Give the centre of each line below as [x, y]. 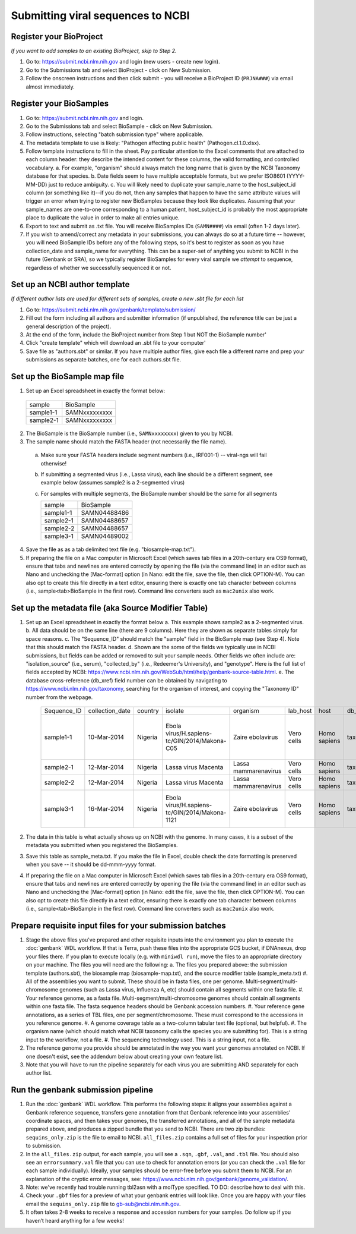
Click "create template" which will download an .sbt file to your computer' [116, 343]
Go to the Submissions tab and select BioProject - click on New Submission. [119, 70]
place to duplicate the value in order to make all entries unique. [103, 218]
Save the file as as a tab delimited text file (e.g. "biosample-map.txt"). [111, 549]
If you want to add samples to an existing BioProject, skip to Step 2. [94, 51]
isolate [174, 711]
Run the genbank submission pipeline [82, 1090]
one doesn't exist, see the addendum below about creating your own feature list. [124, 1056]
